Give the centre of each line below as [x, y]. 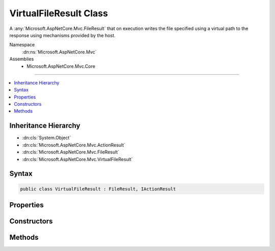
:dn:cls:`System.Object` [47, 138]
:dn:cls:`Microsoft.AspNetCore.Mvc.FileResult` [71, 152]
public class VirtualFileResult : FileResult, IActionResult [98, 189]
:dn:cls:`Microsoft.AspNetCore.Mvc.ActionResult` [74, 145]
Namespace [22, 45]
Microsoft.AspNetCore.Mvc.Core [61, 66]
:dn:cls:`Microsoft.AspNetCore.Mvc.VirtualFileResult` [78, 159]
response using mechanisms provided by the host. [62, 35]
